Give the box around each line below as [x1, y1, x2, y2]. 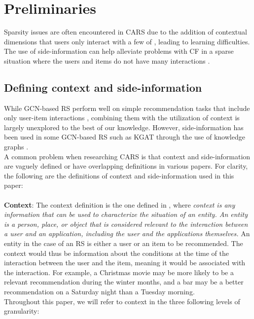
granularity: [4, 306, 39, 316]
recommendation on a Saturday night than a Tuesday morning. [4, 286, 195, 296]
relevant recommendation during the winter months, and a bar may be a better [4, 277, 244, 287]
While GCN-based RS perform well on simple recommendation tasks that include [4, 103, 250, 113]
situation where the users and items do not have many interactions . [4, 55, 210, 66]
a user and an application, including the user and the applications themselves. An [4, 228, 250, 239]
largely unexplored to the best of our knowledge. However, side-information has [4, 122, 244, 132]
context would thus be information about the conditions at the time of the [4, 248, 229, 258]
